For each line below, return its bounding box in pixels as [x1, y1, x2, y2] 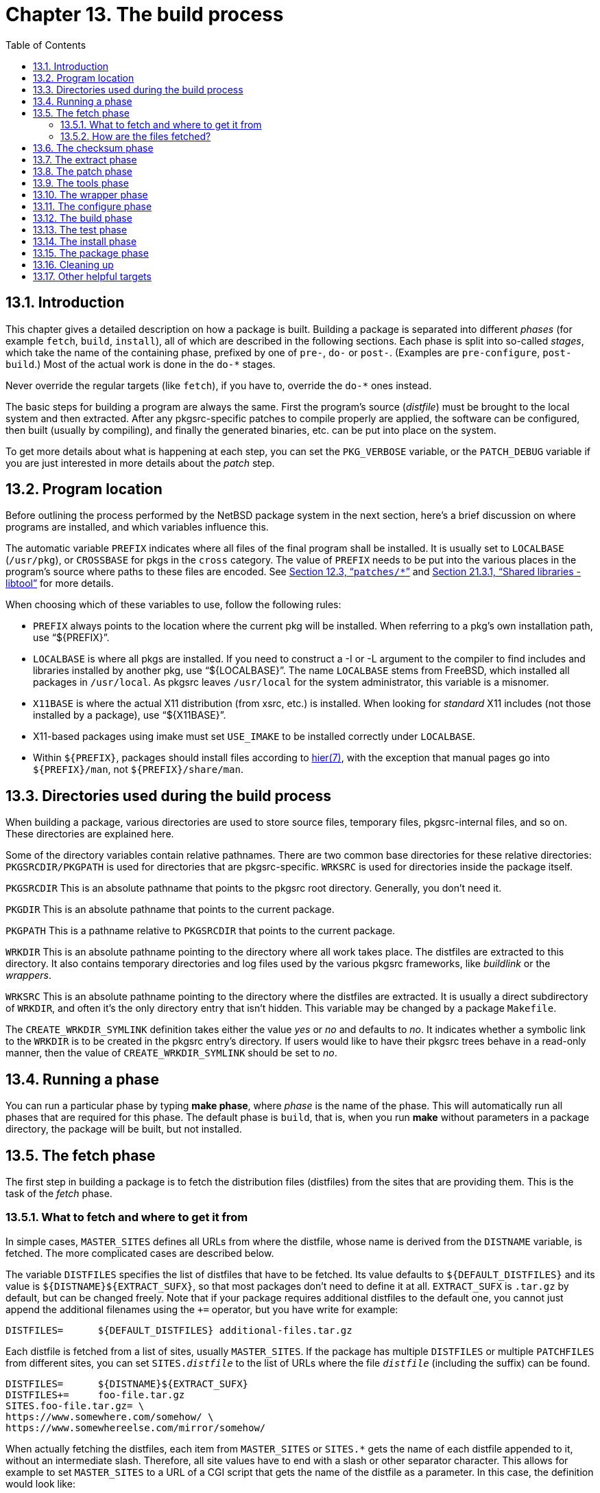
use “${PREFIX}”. [33, 632, 110, 644]
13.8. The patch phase [33, 165, 132, 177]
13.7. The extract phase [33, 153, 137, 165]
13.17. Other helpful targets [33, 270, 152, 282]
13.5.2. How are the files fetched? [60, 130, 211, 142]
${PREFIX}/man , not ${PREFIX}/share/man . [33, 763, 243, 776]
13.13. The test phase [33, 223, 128, 235]
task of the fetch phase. [5, 1187, 112, 1199]
